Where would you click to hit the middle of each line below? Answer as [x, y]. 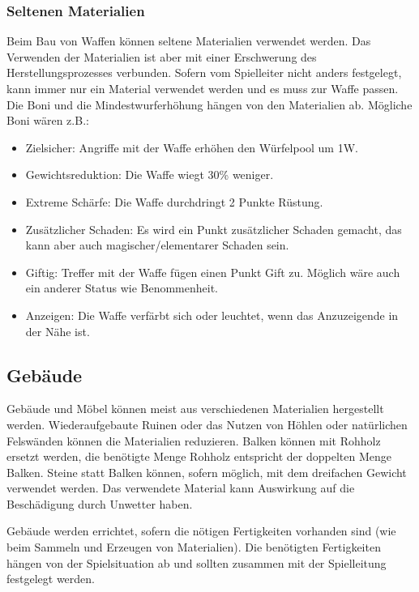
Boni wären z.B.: [48, 120]
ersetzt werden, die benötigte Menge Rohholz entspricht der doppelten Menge [199, 456]
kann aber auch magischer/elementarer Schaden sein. [157, 245]
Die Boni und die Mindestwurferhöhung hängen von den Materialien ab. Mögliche [209, 104]
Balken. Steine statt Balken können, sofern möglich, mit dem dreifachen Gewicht [207, 472]
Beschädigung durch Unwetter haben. [100, 503]
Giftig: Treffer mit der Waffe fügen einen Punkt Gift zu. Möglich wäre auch [213, 272]
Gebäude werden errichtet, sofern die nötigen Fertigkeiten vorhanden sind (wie [201, 531]
